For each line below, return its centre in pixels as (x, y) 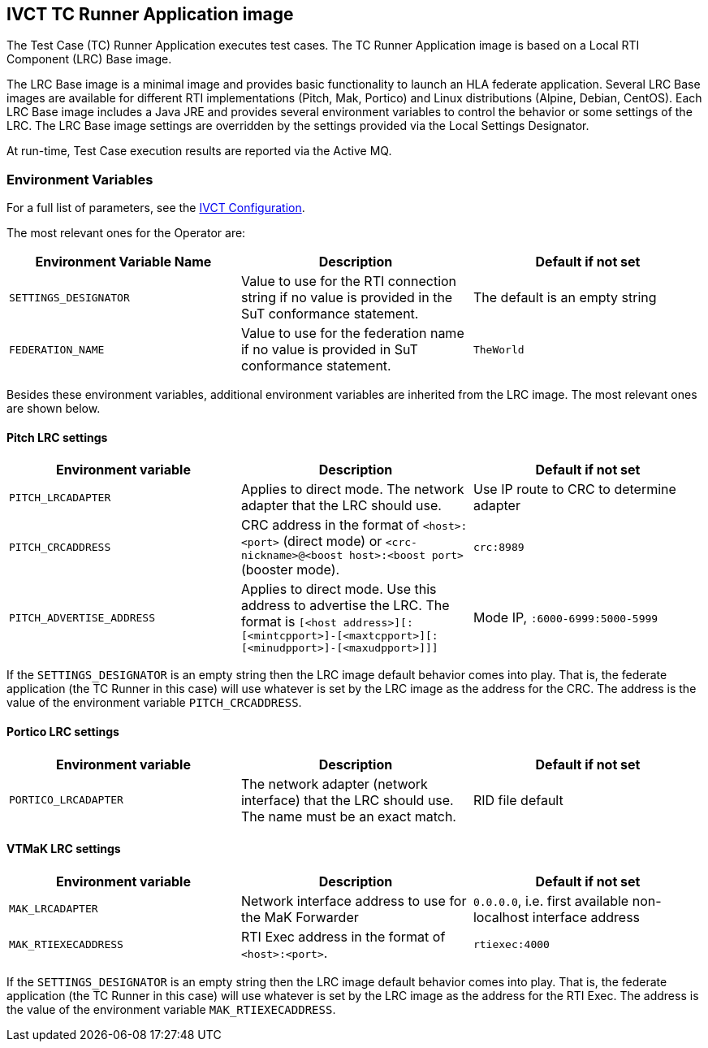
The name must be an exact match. (348, 816)
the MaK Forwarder (300, 917)
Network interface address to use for (354, 901)
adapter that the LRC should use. (341, 506)
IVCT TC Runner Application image (150, 14)
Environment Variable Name (123, 262)
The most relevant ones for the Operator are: (126, 233)
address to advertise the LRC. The (345, 606)
